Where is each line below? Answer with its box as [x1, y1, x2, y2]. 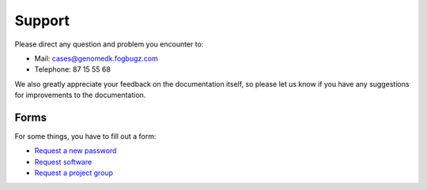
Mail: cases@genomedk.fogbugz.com [34, 54, 158, 63]
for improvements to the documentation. [14, 91, 146, 100]
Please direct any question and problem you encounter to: [14, 39, 204, 49]
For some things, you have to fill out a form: [14, 132, 157, 141]
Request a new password [34, 146, 117, 155]
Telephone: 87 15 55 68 [34, 65, 111, 74]
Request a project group [34, 168, 114, 177]
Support [14, 12, 70, 29]
